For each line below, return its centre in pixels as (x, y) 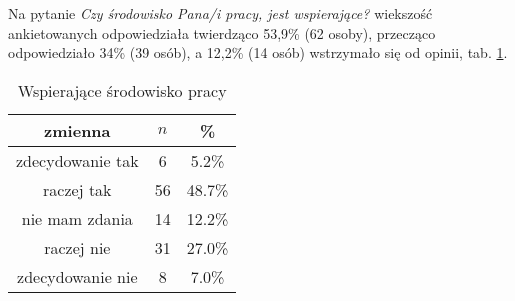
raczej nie (77, 247)
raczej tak (77, 189)
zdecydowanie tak (77, 160)
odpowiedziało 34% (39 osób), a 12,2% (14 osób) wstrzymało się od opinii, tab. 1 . (258, 52)
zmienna (77, 130)
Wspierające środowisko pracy (122, 90)
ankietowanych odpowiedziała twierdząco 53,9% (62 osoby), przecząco (222, 32)
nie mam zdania (77, 218)
